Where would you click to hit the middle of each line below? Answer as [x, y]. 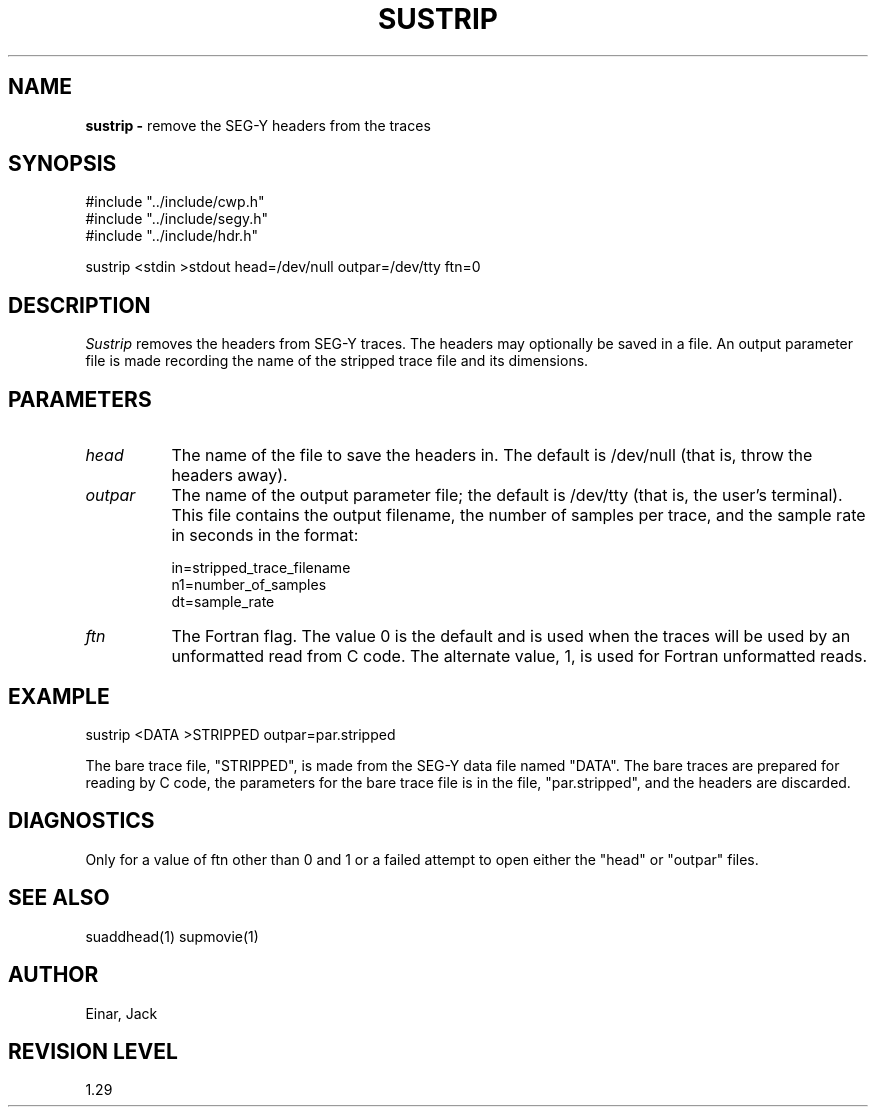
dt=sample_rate [223, 602]
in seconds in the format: [265, 535]
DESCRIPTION [79, 305]
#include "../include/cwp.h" [175, 202]
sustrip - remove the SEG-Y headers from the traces [258, 125]
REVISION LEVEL [93, 1051]
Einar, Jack [121, 1013]
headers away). [229, 475]
